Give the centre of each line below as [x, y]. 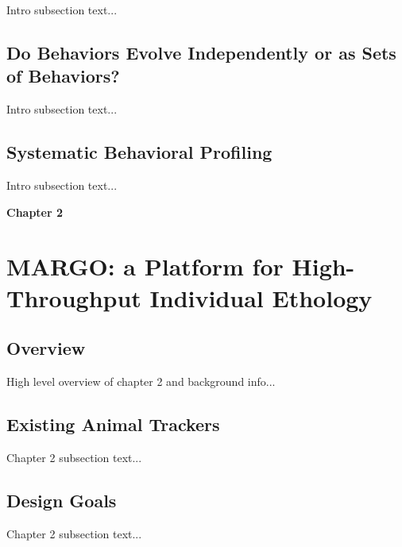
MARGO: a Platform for [145, 266]
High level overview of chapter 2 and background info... [141, 381]
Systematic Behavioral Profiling [139, 152]
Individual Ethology [261, 297]
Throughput [74, 297]
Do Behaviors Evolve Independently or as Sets [201, 52]
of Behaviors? [63, 76]
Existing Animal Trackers [113, 424]
